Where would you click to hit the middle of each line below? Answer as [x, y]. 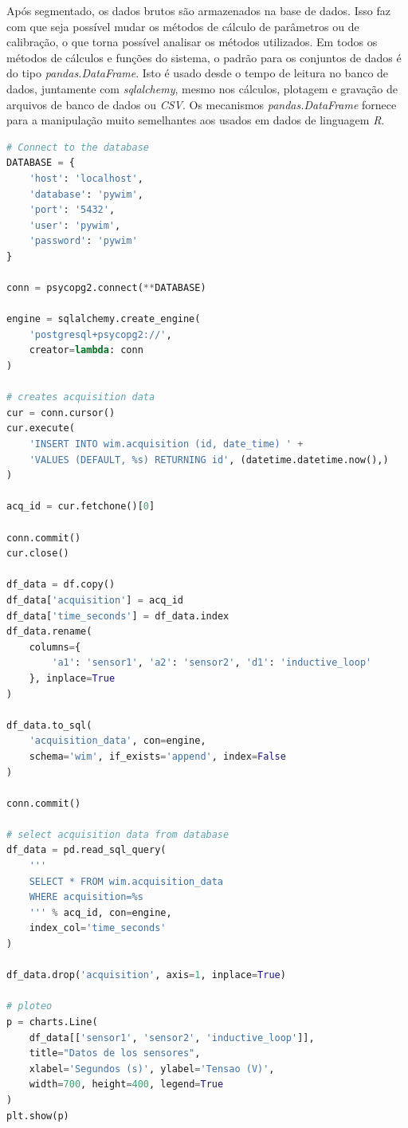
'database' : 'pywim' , [86, 194]
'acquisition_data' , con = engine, [118, 741]
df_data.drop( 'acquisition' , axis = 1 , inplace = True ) [146, 975]
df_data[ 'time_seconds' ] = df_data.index [118, 616]
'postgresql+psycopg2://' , [100, 334]
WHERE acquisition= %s [86, 897]
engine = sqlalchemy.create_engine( [104, 319]
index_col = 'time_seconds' [98, 928]
